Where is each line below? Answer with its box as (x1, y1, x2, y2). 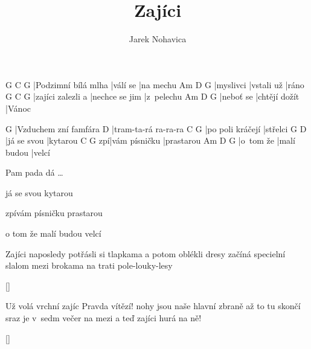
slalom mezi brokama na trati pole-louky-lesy (5, 259, 173, 272)
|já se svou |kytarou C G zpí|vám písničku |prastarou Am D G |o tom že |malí (5, 134, 295, 147)
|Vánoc (5, 101, 31, 114)
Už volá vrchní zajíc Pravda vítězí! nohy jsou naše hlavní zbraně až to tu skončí (5, 299, 301, 312)
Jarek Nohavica (129, 33, 187, 45)
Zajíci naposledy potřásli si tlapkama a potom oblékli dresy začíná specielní (5, 247, 286, 260)
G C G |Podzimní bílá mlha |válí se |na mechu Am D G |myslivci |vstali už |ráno (5, 78, 304, 91)
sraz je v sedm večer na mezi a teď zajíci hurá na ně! (5, 312, 202, 324)
